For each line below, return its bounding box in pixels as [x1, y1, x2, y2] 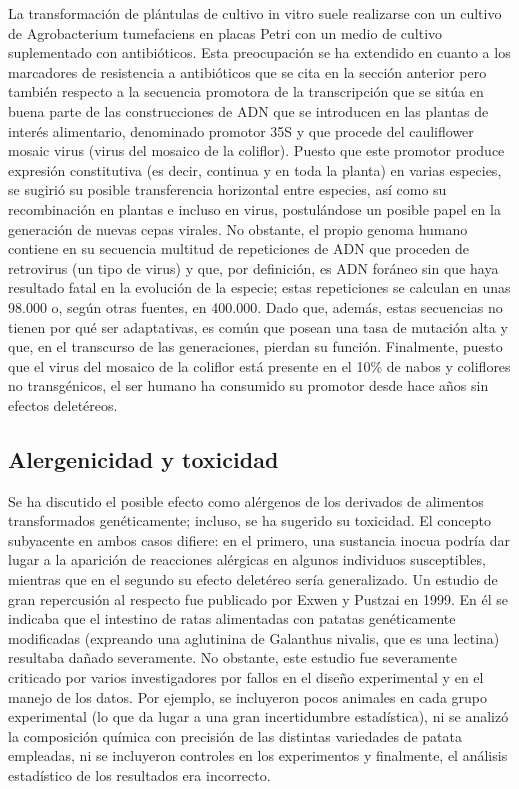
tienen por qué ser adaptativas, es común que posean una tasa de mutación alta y [8, 316, 508, 337]
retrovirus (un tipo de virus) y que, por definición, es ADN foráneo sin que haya [8, 257, 499, 278]
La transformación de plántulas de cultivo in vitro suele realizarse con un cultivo [8, 3, 502, 23]
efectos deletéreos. [8, 394, 118, 415]
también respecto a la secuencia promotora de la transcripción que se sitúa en [8, 81, 484, 102]
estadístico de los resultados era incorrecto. [8, 764, 271, 785]
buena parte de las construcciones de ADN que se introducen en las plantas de [8, 100, 489, 121]
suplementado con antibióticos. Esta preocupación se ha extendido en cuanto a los [8, 42, 511, 63]
